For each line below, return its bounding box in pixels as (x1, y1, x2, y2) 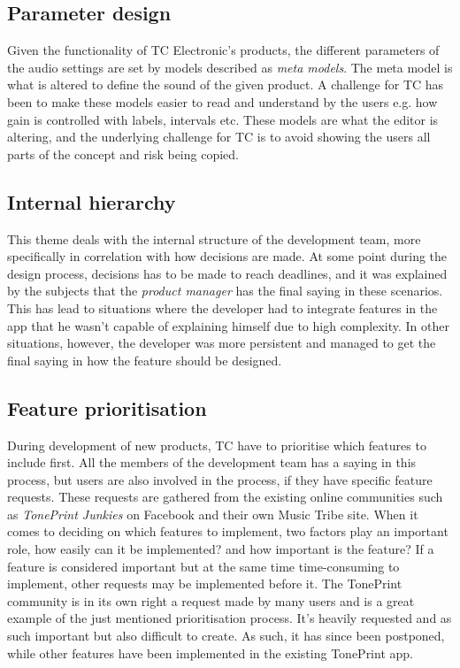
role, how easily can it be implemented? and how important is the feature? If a (7, 540, 434, 558)
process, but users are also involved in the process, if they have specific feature (7, 470, 433, 488)
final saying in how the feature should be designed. (7, 350, 282, 369)
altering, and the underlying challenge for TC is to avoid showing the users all (7, 127, 431, 146)
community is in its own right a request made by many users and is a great (7, 591, 415, 610)
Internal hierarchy (7, 188, 176, 215)
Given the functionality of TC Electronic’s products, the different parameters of (7, 41, 440, 59)
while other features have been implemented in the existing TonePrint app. (7, 643, 413, 662)
